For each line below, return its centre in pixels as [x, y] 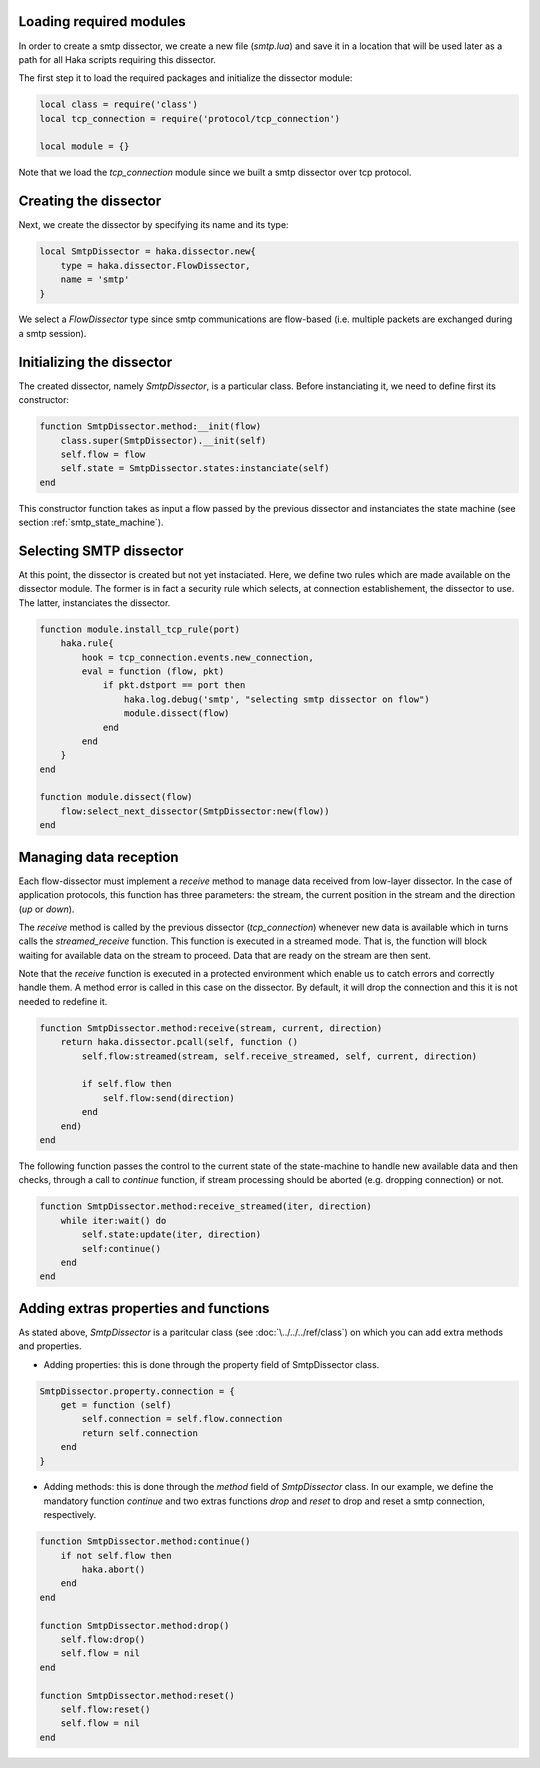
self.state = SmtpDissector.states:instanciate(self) [195, 468]
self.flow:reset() [105, 1709]
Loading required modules [102, 21]
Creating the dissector [90, 201]
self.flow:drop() [103, 1639]
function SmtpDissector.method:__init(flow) [150, 426]
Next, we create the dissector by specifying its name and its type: [153, 225]
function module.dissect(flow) [116, 797]
